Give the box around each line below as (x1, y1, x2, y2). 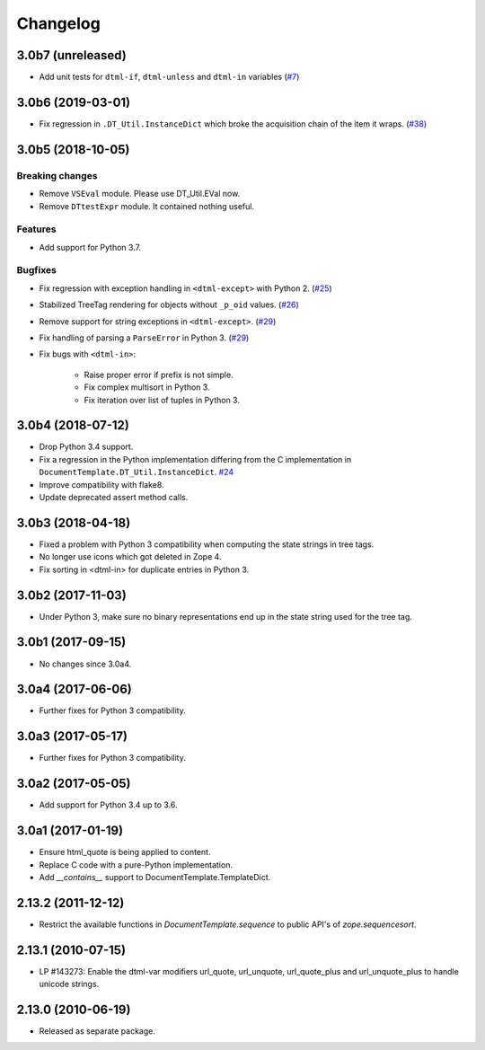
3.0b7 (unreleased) (16, 48, 128, 63)
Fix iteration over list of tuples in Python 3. (84, 394, 240, 405)
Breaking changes (16, 169, 98, 181)
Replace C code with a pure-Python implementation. (39, 859, 234, 870)
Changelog (16, 13, 101, 33)
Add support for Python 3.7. (39, 242, 142, 252)
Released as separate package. (39, 1026, 156, 1037)
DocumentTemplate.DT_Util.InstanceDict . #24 (39, 467, 234, 478)
